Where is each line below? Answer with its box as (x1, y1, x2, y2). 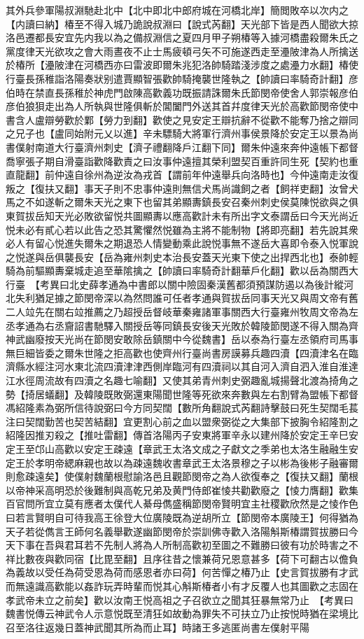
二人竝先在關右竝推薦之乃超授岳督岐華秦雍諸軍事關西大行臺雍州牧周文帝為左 (6, 304, 358, 319)
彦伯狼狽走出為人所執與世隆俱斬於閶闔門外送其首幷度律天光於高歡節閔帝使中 (6, 99, 358, 113)
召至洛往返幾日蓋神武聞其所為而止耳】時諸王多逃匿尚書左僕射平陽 (6, 619, 309, 634)
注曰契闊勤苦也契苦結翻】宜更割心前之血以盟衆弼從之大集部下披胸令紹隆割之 (6, 414, 358, 428)
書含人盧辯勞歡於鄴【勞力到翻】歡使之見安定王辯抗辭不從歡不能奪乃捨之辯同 (6, 112, 358, 127)
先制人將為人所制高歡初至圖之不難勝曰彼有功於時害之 (103, 538, 349, 552)
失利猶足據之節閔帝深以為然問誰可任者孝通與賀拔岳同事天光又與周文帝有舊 (15, 290, 358, 305)
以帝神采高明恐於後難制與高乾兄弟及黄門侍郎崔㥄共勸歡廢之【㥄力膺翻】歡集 (6, 482, 358, 497)
